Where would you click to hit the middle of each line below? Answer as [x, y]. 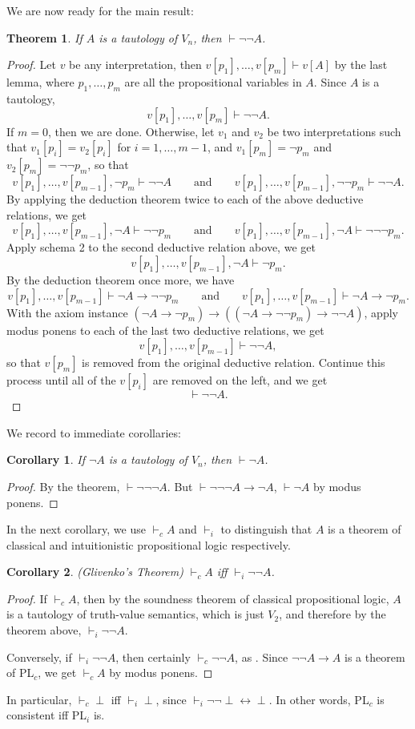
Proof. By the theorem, [63, 486]
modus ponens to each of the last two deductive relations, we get [165, 330]
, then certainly [153, 657]
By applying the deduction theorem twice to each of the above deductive [185, 199]
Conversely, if [39, 657]
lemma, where [40, 82]
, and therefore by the [332, 614]
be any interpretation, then [135, 64]
